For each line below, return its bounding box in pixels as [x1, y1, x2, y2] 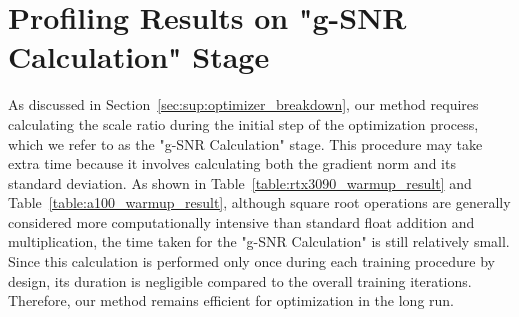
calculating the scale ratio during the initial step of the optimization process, [8, 113, 479, 134]
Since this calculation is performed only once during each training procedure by [8, 251, 495, 272]
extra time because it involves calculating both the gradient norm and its [8, 153, 456, 174]
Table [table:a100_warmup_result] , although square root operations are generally [8, 192, 511, 213]
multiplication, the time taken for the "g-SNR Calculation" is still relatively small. [8, 231, 510, 252]
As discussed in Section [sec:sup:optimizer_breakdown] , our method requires [8, 94, 479, 115]
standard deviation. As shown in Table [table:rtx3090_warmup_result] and [8, 172, 472, 193]
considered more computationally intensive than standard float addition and [8, 211, 475, 232]
